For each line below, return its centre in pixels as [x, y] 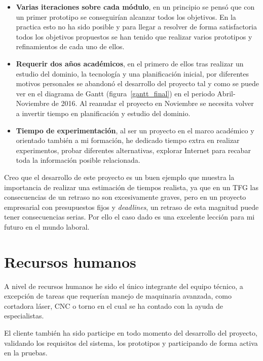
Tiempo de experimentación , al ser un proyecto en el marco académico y [135, 130]
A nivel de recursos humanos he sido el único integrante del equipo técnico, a [124, 286]
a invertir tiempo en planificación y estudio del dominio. [103, 113]
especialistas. [24, 316]
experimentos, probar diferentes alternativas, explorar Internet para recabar [133, 150]
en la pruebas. [26, 353]
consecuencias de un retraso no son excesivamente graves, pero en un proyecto [125, 197]
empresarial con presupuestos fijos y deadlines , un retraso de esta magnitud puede [131, 207]
